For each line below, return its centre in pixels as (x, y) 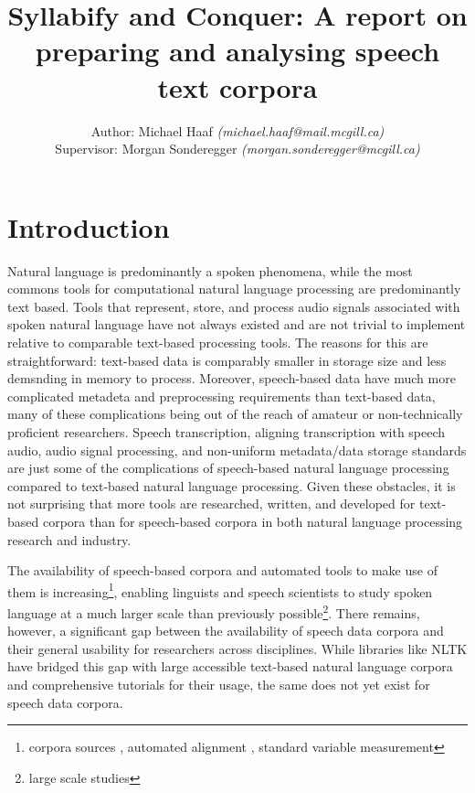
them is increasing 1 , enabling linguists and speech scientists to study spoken (220, 590)
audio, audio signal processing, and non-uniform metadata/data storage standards (237, 450)
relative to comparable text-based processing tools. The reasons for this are (218, 342)
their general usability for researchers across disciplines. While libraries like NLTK (237, 648)
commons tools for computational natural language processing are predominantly (234, 289)
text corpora (237, 86)
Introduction (89, 226)
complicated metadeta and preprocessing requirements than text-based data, (222, 396)
